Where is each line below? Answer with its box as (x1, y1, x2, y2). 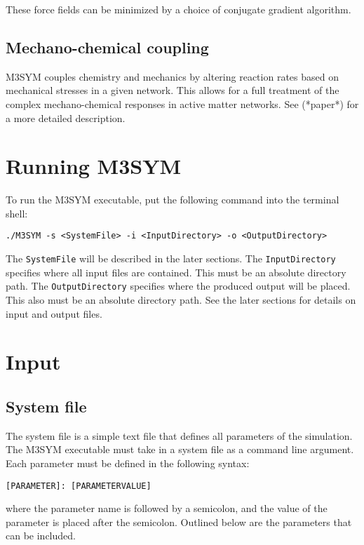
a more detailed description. (6, 110, 126, 125)
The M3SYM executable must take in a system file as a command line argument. (6, 442, 354, 457)
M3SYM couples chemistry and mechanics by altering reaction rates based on (6, 69, 339, 83)
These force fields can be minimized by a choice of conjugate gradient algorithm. (6, 2, 351, 16)
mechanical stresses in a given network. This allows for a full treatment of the (6, 83, 339, 97)
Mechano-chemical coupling (6, 36, 209, 58)
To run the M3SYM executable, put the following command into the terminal (6, 192, 339, 207)
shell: (6, 206, 28, 220)
